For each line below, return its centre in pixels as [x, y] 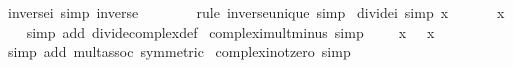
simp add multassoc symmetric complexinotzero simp [179, 51]
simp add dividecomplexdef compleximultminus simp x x [230, 31]
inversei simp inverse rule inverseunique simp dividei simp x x [256, 12]
